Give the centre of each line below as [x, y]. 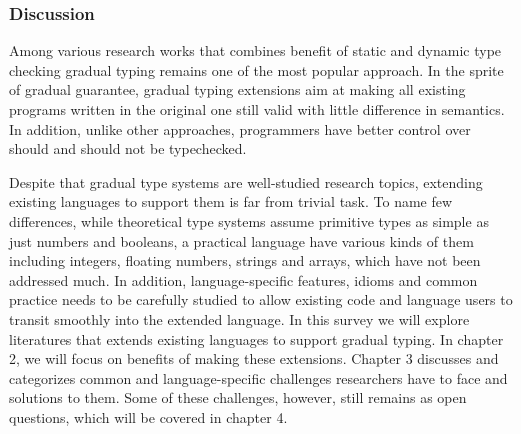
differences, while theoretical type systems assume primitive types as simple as [249, 220]
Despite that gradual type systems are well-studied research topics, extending [246, 181]
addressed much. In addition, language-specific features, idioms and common [243, 279]
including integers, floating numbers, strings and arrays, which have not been [245, 260]
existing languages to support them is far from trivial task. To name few [231, 201]
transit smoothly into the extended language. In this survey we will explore [239, 318]
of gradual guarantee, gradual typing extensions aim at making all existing [237, 89]
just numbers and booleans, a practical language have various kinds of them [241, 240]
